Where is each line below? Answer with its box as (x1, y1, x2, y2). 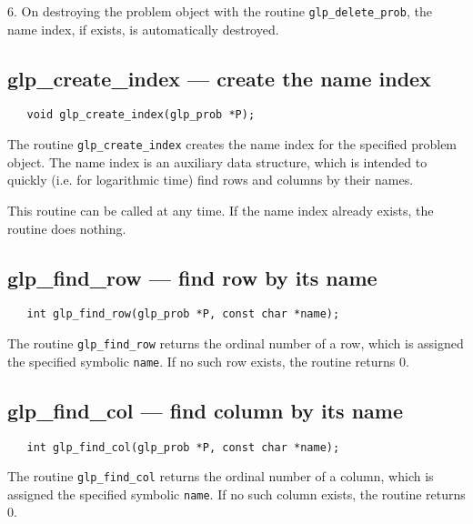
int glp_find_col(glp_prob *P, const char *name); (26, 440, 340, 454)
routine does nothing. (7, 218, 126, 237)
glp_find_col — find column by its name (7, 396, 404, 424)
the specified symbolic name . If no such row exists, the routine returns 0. (7, 351, 409, 370)
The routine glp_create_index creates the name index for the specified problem (7, 135, 458, 154)
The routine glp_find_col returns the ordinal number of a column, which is (7, 467, 434, 486)
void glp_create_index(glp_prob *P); (26, 108, 256, 122)
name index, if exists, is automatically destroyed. (7, 19, 279, 38)
